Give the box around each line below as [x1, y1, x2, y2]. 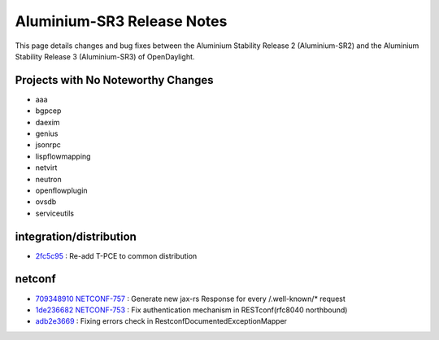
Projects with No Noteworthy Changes [15, 73, 215, 87]
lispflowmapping [35, 151, 91, 161]
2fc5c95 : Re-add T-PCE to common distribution [35, 251, 198, 260]
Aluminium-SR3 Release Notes [15, 12, 228, 30]
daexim [35, 117, 60, 127]
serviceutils [35, 208, 75, 218]
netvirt [35, 163, 58, 172]
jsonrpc [35, 140, 61, 150]
